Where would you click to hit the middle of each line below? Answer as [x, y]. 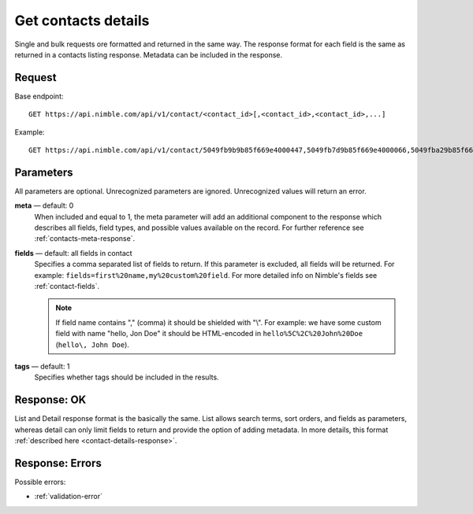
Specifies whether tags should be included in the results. [127, 377]
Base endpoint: [39, 96]
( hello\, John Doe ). [93, 344]
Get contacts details [82, 20]
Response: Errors [58, 463]
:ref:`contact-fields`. [67, 287]
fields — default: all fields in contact [74, 253]
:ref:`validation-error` [68, 497]
